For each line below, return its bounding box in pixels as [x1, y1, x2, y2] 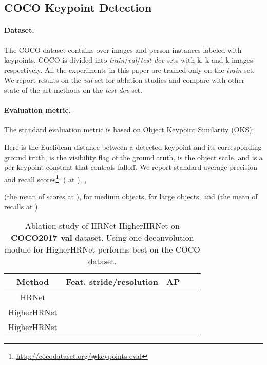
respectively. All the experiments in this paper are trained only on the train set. [4, 64, 255, 75]
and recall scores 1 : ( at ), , [4, 172, 87, 184]
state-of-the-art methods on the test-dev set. [4, 84, 143, 95]
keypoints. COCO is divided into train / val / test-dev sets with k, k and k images [4, 54, 253, 65]
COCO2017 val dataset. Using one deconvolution [11, 232, 194, 244]
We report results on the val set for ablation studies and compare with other [4, 74, 245, 85]
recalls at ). [4, 201, 40, 212]
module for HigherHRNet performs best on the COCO [4, 243, 200, 256]
